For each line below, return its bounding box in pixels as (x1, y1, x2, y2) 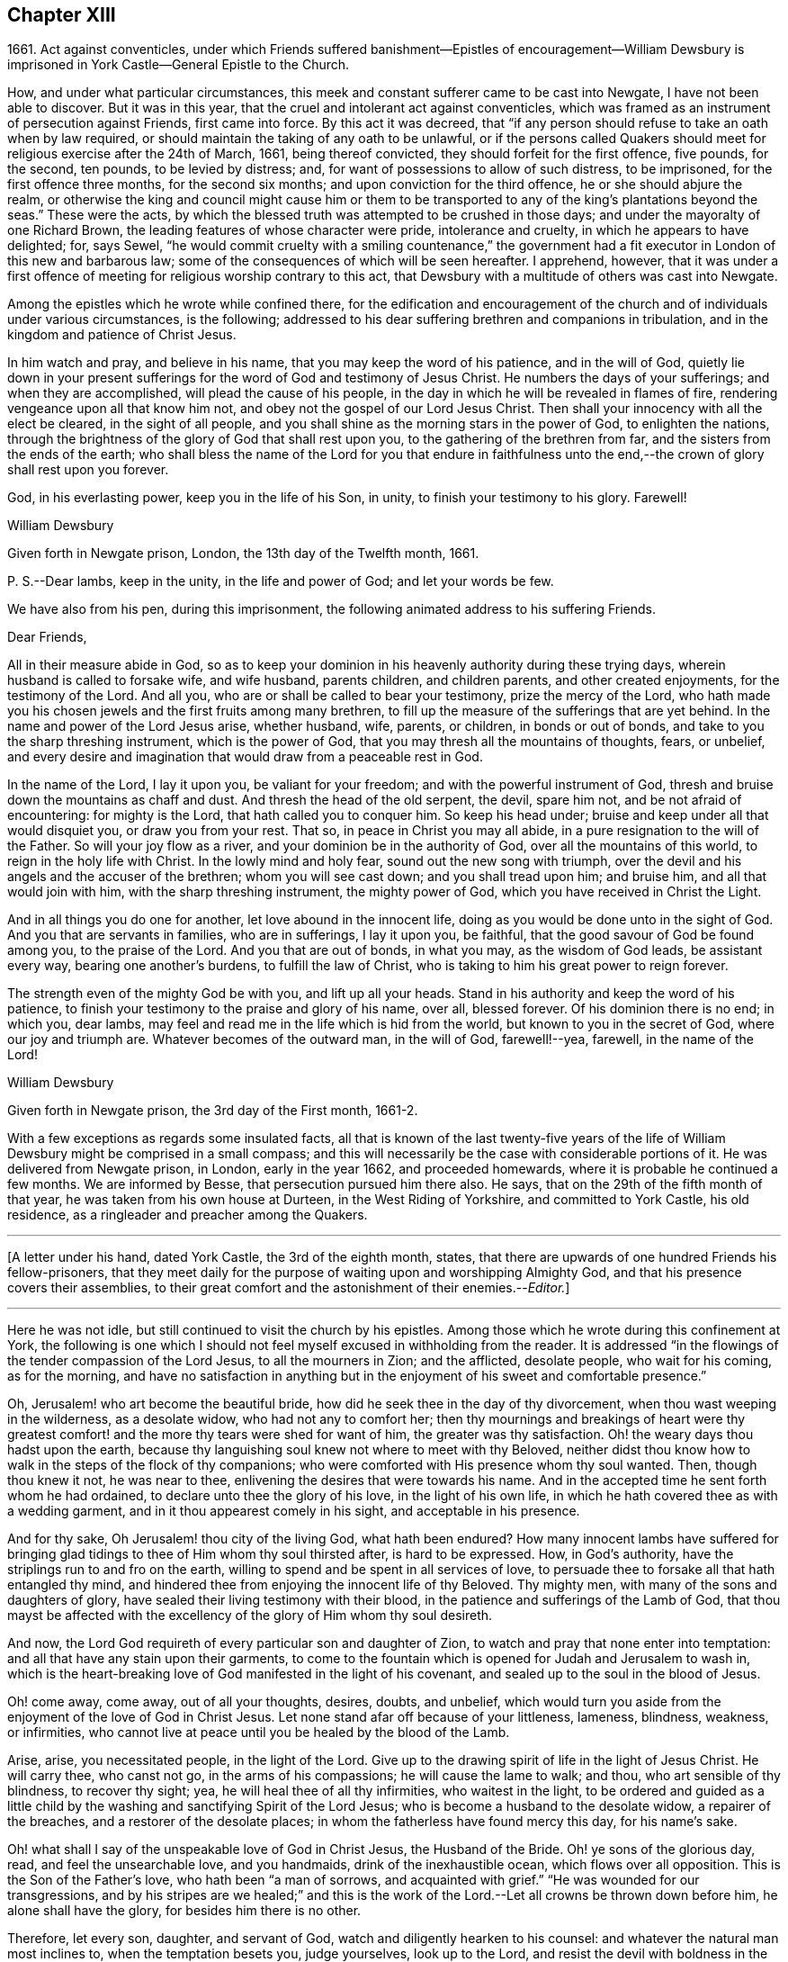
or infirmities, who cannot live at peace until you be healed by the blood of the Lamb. (7, 1724, 510, 1741)
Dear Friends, (7, 629, 87, 645)
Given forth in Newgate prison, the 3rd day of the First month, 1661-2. (7, 1102, 418, 1119)
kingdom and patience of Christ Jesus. (7, 327, 237, 343)
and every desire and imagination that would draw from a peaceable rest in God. (7, 749, 483, 765)
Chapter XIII (7, 4, 116, 26)
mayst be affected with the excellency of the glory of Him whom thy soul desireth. (7, 1607, 493, 1624)
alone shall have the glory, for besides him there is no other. (7, 1903, 362, 1919)
